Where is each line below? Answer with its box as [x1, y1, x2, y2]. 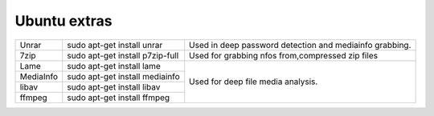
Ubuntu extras [14, 12, 113, 30]
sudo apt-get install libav [67, 81, 161, 92]
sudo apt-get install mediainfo [67, 70, 180, 82]
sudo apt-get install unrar [67, 39, 163, 50]
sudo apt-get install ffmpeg [67, 92, 170, 103]
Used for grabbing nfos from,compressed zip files [189, 50, 378, 61]
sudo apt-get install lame [67, 60, 161, 71]
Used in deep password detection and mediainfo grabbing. [189, 39, 411, 50]
